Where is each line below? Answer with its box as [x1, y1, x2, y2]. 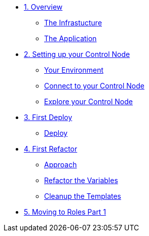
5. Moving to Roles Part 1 [24, 208, 106, 216]
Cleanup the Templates [44, 192, 121, 200]
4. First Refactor [24, 144, 78, 153]
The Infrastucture [44, 18, 102, 27]
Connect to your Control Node [44, 81, 145, 90]
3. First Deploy [24, 113, 72, 122]
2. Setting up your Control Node [24, 50, 130, 58]
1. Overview [24, 3, 63, 11]
